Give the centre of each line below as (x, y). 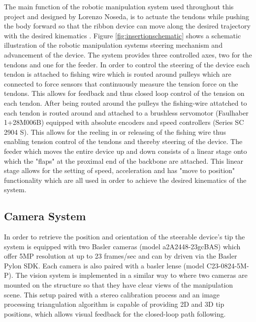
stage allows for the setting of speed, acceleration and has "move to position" (120, 170)
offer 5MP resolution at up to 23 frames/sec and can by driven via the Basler (121, 256)
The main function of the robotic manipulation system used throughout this (119, 6)
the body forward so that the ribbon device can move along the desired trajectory (127, 26)
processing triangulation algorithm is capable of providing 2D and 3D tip (114, 304)
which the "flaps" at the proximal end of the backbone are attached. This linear (124, 161)
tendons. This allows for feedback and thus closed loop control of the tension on (124, 93)
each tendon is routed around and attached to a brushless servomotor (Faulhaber (126, 112)
